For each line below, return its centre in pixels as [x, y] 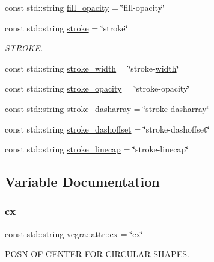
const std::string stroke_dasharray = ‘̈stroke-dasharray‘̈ [107, 108]
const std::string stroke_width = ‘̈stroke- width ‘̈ [92, 68]
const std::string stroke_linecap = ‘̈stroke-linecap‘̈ [97, 149]
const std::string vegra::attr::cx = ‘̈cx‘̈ [74, 233]
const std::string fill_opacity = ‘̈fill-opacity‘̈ [85, 7]
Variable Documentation [82, 182]
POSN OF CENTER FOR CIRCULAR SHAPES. [97, 254]
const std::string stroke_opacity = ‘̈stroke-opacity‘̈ [98, 88]
